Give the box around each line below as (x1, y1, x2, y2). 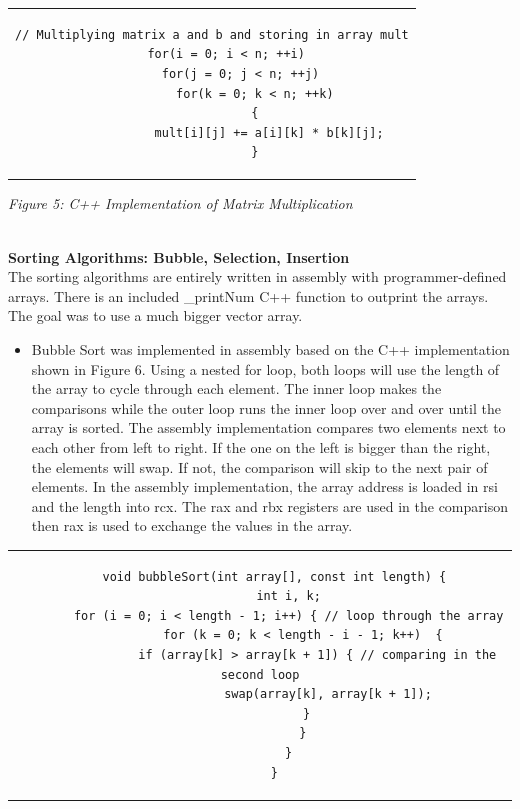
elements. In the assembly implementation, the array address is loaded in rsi (31, 476, 498, 497)
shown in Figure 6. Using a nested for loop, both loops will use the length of (31, 358, 500, 379)
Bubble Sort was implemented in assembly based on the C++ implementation (31, 338, 510, 359)
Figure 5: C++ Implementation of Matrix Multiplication (8, 193, 353, 214)
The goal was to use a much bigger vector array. (8, 305, 303, 326)
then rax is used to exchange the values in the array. (31, 515, 353, 536)
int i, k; (256, 589, 321, 604)
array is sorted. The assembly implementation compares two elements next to (31, 417, 506, 438)
